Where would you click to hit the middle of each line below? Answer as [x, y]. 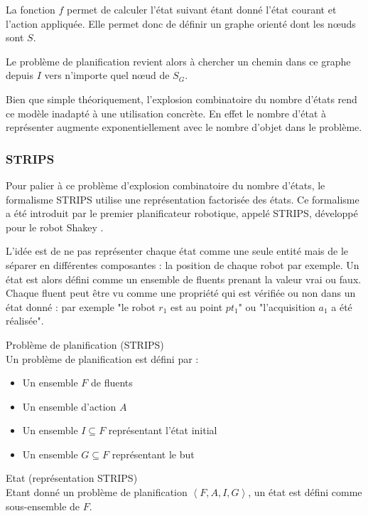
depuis [20, 75]
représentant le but [153, 454]
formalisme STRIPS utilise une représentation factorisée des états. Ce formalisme [183, 199]
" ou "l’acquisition [277, 306]
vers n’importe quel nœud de [107, 75]
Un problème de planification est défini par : [102, 358]
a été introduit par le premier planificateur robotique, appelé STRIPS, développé [182, 213]
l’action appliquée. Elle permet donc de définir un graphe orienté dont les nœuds [181, 23]
